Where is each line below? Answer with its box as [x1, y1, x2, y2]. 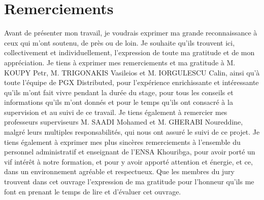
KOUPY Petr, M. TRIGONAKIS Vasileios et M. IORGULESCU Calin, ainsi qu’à [4, 67, 260, 77]
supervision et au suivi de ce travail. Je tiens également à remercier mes [4, 106, 227, 117]
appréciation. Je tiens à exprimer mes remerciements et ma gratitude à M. [4, 57, 236, 67]
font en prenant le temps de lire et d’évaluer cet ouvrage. [4, 186, 181, 196]
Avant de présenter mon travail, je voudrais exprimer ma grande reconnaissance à [4, 27, 257, 38]
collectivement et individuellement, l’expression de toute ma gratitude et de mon [4, 47, 255, 58]
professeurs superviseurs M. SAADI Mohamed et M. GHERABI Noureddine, [4, 116, 243, 127]
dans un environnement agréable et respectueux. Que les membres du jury [4, 166, 235, 177]
